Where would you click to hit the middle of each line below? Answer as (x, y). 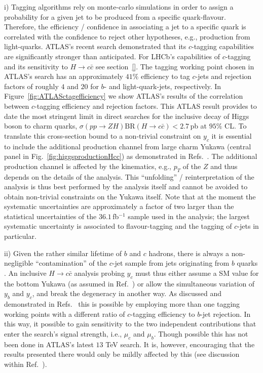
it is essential (232, 135)
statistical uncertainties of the (50, 216)
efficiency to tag (165, 76)
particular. (20, 236)
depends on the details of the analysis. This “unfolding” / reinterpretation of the (129, 176)
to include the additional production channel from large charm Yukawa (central (128, 146)
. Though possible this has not (201, 333)
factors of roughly (31, 86)
